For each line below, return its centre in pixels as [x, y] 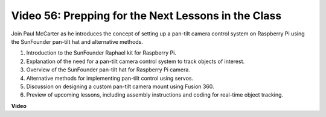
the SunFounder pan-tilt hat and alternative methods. [77, 41]
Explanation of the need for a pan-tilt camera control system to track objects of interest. [136, 61]
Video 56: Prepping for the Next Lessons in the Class [146, 16]
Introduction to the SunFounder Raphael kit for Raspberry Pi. [101, 53]
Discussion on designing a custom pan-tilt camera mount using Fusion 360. [120, 86]
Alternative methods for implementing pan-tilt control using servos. [110, 78]
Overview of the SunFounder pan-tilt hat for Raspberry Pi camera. [108, 70]
